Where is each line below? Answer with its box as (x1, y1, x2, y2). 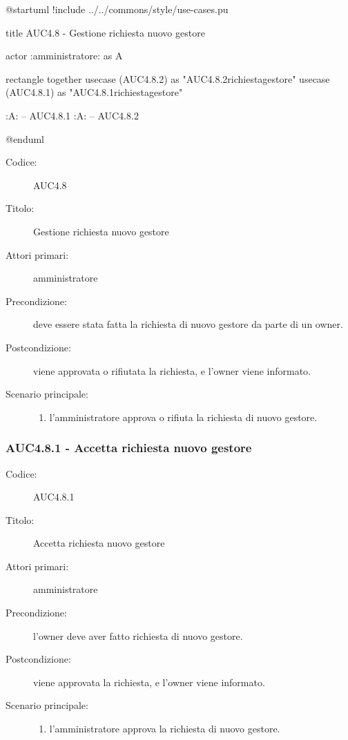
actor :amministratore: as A (6, 48, 123, 63)
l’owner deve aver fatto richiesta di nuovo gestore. (33, 628, 243, 643)
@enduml (6, 131, 45, 146)
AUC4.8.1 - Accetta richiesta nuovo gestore (6, 439, 252, 456)
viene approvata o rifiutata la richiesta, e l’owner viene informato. (33, 363, 311, 378)
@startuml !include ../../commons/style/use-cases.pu (6, 2, 229, 16)
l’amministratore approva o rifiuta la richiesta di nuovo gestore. (49, 409, 318, 424)
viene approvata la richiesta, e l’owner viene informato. (33, 674, 265, 689)
